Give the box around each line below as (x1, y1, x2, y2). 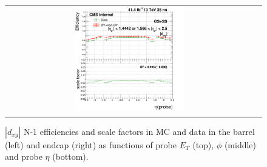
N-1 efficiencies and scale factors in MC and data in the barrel (23, 125, 255, 137)
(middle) (224, 138, 257, 151)
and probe (5, 150, 42, 163)
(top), (192, 138, 214, 151)
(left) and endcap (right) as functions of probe (5, 138, 177, 151)
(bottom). (52, 150, 89, 163)
